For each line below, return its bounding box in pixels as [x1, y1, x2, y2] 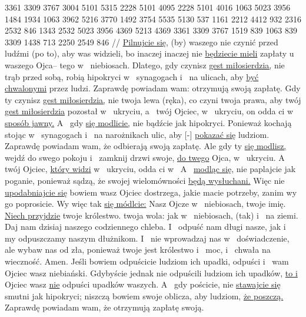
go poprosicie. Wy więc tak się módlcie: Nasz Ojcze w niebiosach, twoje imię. [5, 197, 286, 210]
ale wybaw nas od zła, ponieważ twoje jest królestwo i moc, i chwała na [5, 243, 271, 256]
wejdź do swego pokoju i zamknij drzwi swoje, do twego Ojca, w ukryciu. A [5, 151, 285, 163]
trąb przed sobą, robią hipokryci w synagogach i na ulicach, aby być [5, 70, 259, 82]
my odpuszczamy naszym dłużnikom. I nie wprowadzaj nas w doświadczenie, [5, 232, 290, 244]
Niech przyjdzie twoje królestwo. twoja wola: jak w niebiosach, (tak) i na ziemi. [5, 209, 298, 221]
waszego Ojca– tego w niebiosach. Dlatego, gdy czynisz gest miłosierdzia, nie [5, 58, 285, 71]
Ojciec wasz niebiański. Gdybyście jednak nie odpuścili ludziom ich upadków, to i [5, 266, 298, 279]
